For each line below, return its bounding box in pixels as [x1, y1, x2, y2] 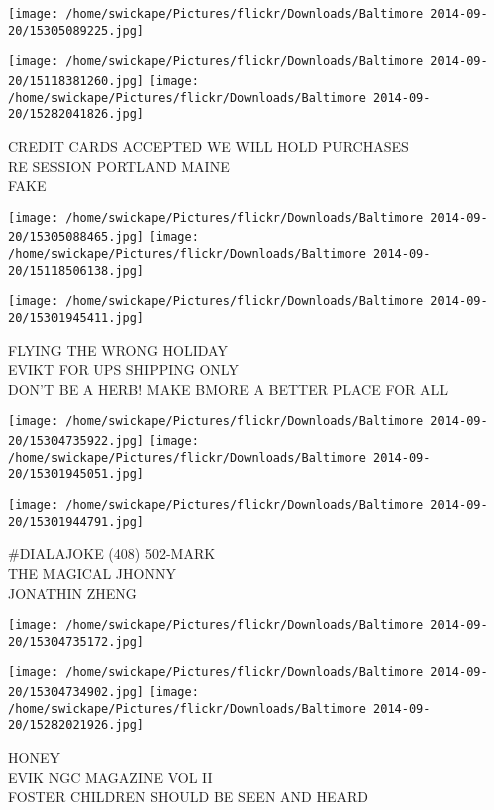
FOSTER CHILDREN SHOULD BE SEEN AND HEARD [8, 786, 368, 807]
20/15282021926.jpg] [8, 718, 145, 733]
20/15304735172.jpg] [8, 634, 145, 649]
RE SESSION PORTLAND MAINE [8, 155, 230, 176]
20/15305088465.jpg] [8, 230, 145, 245]
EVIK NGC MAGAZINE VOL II [8, 766, 213, 787]
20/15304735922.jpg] [8, 434, 145, 449]
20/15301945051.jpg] [8, 467, 145, 482]
